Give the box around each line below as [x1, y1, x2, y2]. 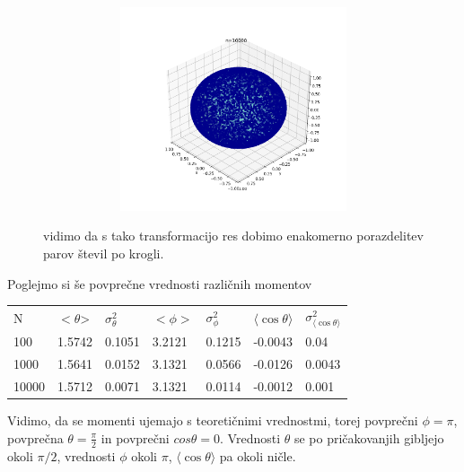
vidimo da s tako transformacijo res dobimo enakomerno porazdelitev [43, 226, 424, 245]
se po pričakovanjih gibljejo [293, 428, 444, 447]
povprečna [7, 428, 64, 447]
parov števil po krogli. [43, 243, 164, 262]
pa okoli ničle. [219, 446, 296, 465]
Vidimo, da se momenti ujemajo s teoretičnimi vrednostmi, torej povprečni [7, 411, 418, 430]
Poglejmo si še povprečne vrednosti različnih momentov [7, 274, 312, 293]
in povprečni [101, 428, 170, 447]
